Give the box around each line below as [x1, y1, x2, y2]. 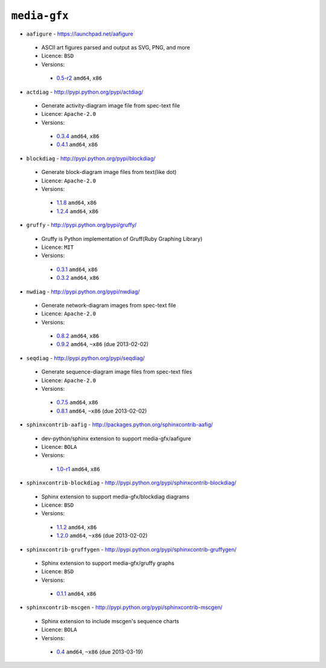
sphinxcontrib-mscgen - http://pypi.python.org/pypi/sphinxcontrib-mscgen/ [26, 604, 223, 611]
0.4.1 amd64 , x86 [56, 141, 98, 148]
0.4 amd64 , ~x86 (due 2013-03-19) [56, 648, 143, 655]
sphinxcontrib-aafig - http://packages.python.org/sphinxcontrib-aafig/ [26, 421, 214, 428]
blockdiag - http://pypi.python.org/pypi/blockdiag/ [26, 155, 156, 162]
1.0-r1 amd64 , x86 [56, 465, 100, 472]
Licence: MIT [41, 243, 74, 251]
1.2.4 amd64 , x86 [56, 207, 99, 214]
